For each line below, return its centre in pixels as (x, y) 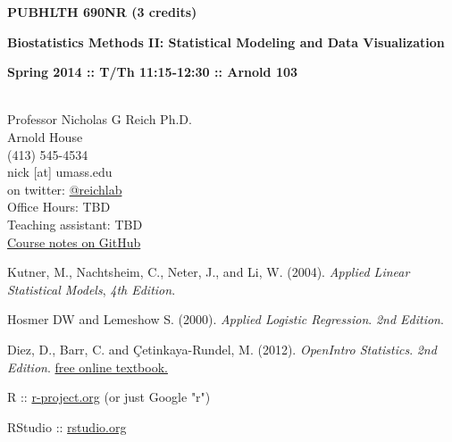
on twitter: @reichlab (65, 189)
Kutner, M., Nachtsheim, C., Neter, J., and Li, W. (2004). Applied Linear (209, 272)
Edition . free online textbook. (88, 367)
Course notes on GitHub (74, 242)
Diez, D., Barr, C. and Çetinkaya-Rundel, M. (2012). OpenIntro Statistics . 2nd (222, 349)
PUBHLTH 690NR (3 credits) (102, 12)
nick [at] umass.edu (60, 172)
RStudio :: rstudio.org (67, 426)
